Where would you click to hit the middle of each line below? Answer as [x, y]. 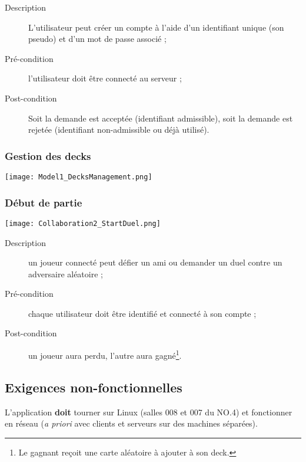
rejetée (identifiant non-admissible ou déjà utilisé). [119, 130]
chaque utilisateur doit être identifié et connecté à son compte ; [142, 313]
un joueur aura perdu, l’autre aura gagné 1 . [105, 354]
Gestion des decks [48, 155]
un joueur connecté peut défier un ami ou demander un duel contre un [155, 262]
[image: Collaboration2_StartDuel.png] [83, 223]
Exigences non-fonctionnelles [94, 387]
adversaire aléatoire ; [66, 273]
